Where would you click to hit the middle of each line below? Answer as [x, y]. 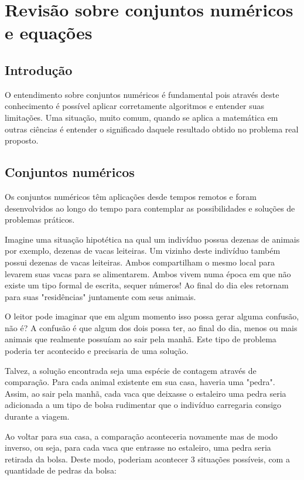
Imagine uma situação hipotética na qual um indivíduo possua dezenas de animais [152, 239]
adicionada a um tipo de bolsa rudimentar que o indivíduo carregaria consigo [143, 405]
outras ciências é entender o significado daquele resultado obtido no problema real [152, 129]
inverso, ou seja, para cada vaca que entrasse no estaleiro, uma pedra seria [138, 447]
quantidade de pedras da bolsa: [61, 470]
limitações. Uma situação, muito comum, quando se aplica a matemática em [141, 117]
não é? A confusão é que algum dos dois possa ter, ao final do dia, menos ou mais [151, 327]
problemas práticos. [40, 219]
